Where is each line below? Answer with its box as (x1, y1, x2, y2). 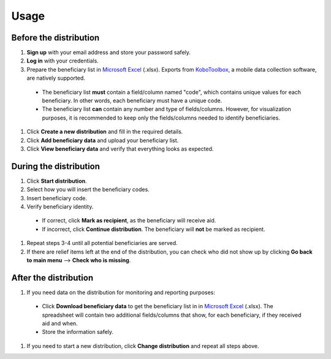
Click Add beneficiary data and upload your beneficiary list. (26, 137, 179, 144)
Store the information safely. (42, 328, 113, 336)
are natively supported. (26, 74, 86, 82)
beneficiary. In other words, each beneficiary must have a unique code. (42, 97, 223, 104)
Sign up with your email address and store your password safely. (26, 49, 191, 56)
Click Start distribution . (26, 177, 87, 184)
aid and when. (42, 320, 78, 327)
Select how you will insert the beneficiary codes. (26, 186, 150, 193)
